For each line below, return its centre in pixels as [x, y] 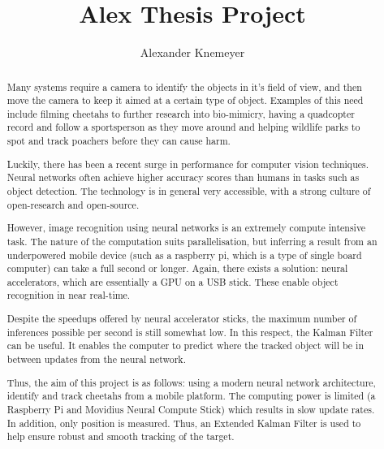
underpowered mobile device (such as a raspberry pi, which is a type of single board [184, 255]
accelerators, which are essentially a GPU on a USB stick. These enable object [173, 281]
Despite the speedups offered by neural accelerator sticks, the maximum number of [182, 319]
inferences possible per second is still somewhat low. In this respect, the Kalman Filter [190, 332]
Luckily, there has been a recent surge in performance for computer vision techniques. [188, 164]
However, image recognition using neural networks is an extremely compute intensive [186, 228]
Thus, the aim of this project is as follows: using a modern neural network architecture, [191, 382]
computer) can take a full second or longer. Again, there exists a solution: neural [177, 268]
